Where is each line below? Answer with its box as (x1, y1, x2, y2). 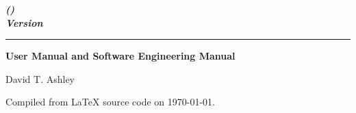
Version (5, 15, 43, 29)
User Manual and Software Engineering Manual (5, 49, 236, 63)
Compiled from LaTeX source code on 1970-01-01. (5, 95, 215, 109)
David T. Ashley (5, 71, 75, 86)
